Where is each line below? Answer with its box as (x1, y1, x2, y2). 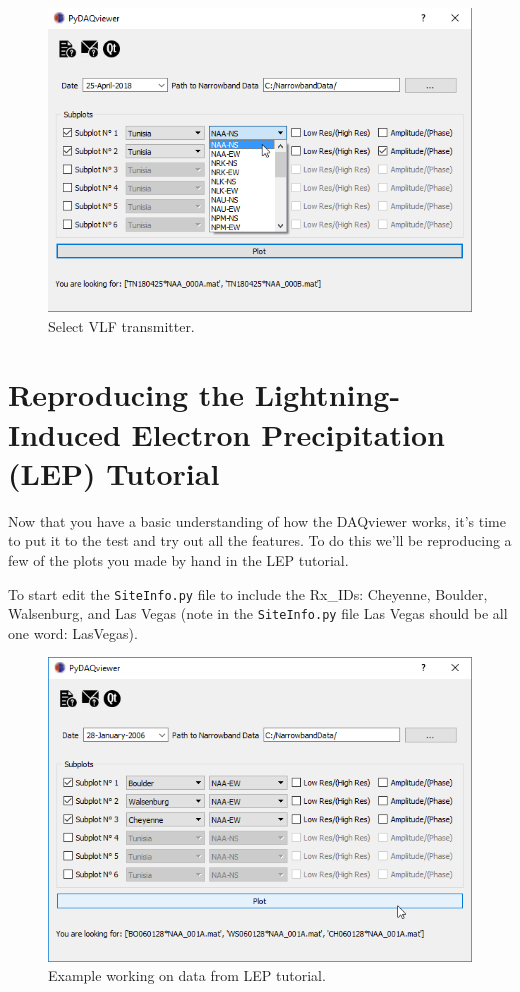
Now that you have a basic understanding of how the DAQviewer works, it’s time (8, 510, 506, 531)
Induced (8, 413, 121, 454)
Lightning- (254, 374, 401, 415)
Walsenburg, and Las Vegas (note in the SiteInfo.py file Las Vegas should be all (8, 603, 508, 624)
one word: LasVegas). (8, 622, 138, 643)
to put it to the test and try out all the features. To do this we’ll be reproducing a (8, 530, 512, 551)
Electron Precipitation (131, 413, 445, 454)
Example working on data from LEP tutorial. (48, 965, 326, 986)
